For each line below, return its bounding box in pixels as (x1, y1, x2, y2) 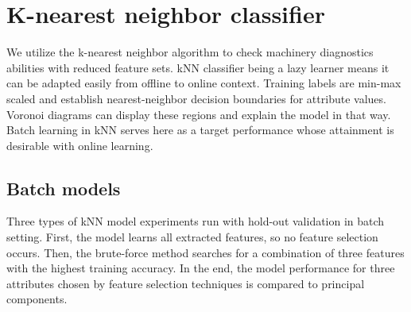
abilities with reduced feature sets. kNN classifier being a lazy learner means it (6, 59, 390, 75)
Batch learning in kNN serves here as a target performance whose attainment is (6, 121, 394, 138)
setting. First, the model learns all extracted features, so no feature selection (6, 229, 378, 245)
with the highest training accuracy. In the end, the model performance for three (6, 260, 395, 276)
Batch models (6, 175, 121, 200)
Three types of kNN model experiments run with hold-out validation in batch (6, 213, 385, 229)
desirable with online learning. (6, 137, 153, 153)
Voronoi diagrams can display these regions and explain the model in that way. (6, 106, 391, 122)
